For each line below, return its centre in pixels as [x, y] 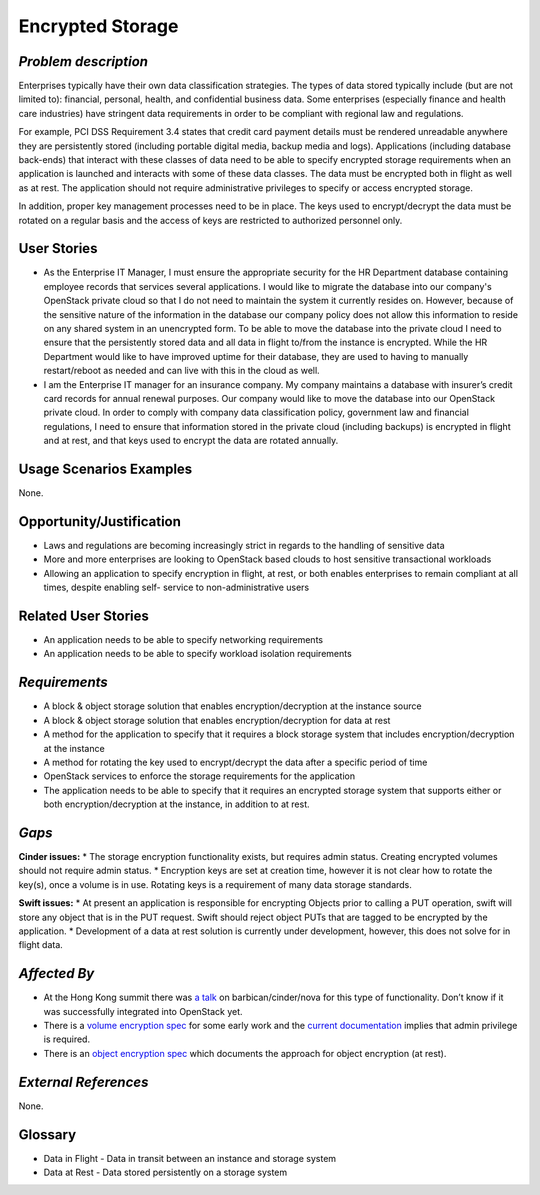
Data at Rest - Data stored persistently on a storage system [165, 1172]
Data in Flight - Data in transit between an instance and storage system [190, 1158]
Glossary [47, 1134]
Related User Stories [84, 615]
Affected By [56, 973]
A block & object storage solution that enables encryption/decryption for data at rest [217, 720]
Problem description [83, 61]
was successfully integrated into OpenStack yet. [143, 1011]
